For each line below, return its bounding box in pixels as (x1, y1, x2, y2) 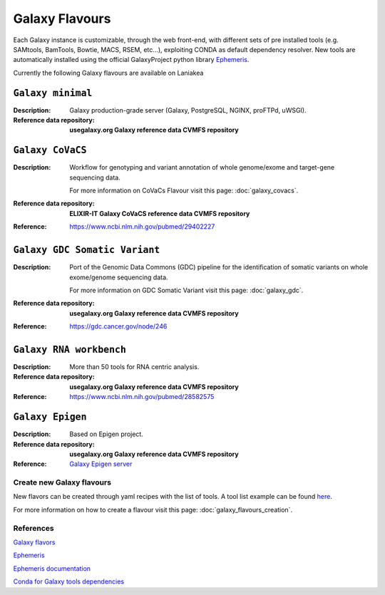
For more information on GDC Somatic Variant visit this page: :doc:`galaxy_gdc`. (69, 286, 304, 294)
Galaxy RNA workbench (13, 343, 126, 356)
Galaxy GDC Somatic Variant (13, 244, 160, 256)
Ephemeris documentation (13, 564, 91, 573)
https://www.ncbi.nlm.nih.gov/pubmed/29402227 (69, 222, 215, 231)
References (13, 523, 54, 533)
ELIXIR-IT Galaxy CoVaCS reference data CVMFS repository (69, 209, 250, 217)
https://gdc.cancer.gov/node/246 (69, 322, 168, 331)
